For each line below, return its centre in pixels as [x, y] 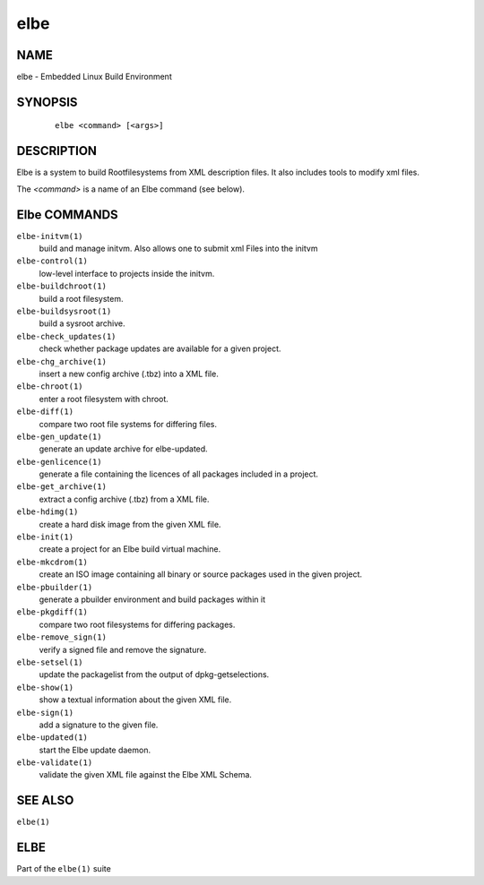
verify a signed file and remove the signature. [123, 649]
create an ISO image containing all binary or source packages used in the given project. [201, 574]
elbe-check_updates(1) [66, 336]
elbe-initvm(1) [50, 236]
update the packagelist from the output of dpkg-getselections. [154, 674]
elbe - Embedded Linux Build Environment [94, 77]
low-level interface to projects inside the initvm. [127, 273]
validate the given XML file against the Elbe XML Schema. [146, 775]
